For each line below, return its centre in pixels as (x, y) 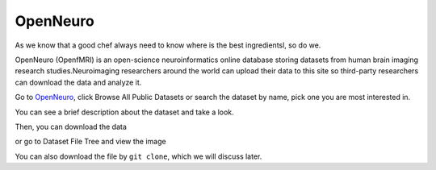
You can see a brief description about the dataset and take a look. (124, 112)
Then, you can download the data (71, 126)
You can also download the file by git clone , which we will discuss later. (138, 156)
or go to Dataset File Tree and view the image (90, 142)
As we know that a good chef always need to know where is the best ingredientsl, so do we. (168, 45)
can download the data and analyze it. (78, 82)
